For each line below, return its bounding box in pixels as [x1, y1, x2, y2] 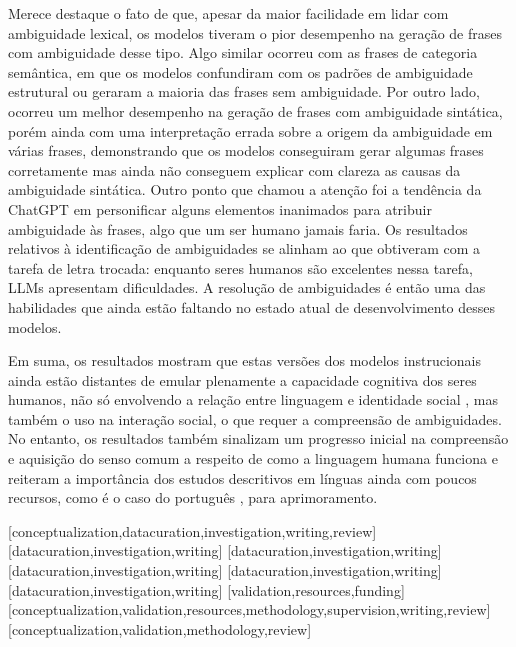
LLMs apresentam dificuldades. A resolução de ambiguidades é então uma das [8, 277, 486, 298]
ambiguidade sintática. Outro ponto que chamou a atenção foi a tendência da [8, 179, 482, 200]
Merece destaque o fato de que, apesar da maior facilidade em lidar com [8, 3, 449, 23]
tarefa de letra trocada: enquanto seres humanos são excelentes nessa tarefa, [8, 257, 474, 278]
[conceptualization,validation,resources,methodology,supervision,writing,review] [8, 599, 491, 620]
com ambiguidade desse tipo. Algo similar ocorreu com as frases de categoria [8, 42, 478, 63]
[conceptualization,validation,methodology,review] [8, 618, 312, 639]
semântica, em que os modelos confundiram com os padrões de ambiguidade [8, 61, 473, 82]
